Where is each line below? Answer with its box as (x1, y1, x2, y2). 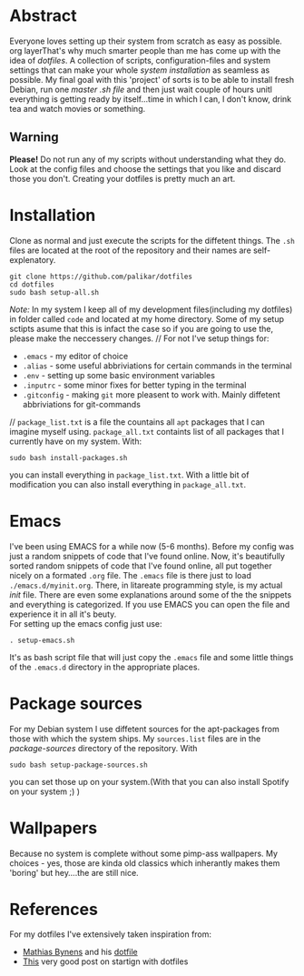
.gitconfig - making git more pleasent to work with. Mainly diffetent (22, 388, 280, 400)
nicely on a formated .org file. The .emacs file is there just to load (9, 569, 252, 580)
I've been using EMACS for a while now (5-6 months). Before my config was (9, 540, 295, 551)
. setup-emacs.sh (9, 636, 75, 645)
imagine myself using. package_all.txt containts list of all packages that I (9, 426, 284, 437)
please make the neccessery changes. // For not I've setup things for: (9, 333, 270, 344)
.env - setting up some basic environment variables (22, 369, 216, 380)
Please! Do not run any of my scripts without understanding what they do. (9, 154, 287, 165)
